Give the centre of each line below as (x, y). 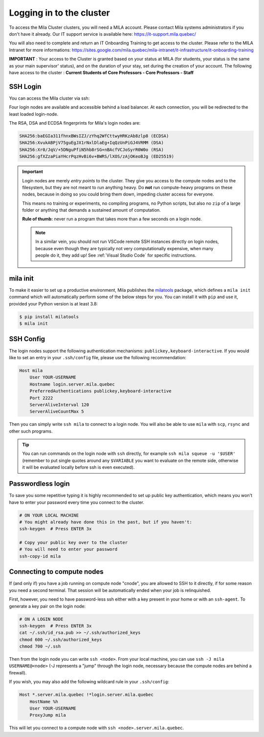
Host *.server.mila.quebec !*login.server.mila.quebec (86, 695)
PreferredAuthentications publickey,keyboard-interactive (100, 391)
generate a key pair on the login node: (47, 606)
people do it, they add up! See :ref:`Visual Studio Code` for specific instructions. (116, 255)
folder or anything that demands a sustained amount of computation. (91, 210)
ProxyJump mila (48, 715)
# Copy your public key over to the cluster (74, 543)
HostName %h (44, 702)
